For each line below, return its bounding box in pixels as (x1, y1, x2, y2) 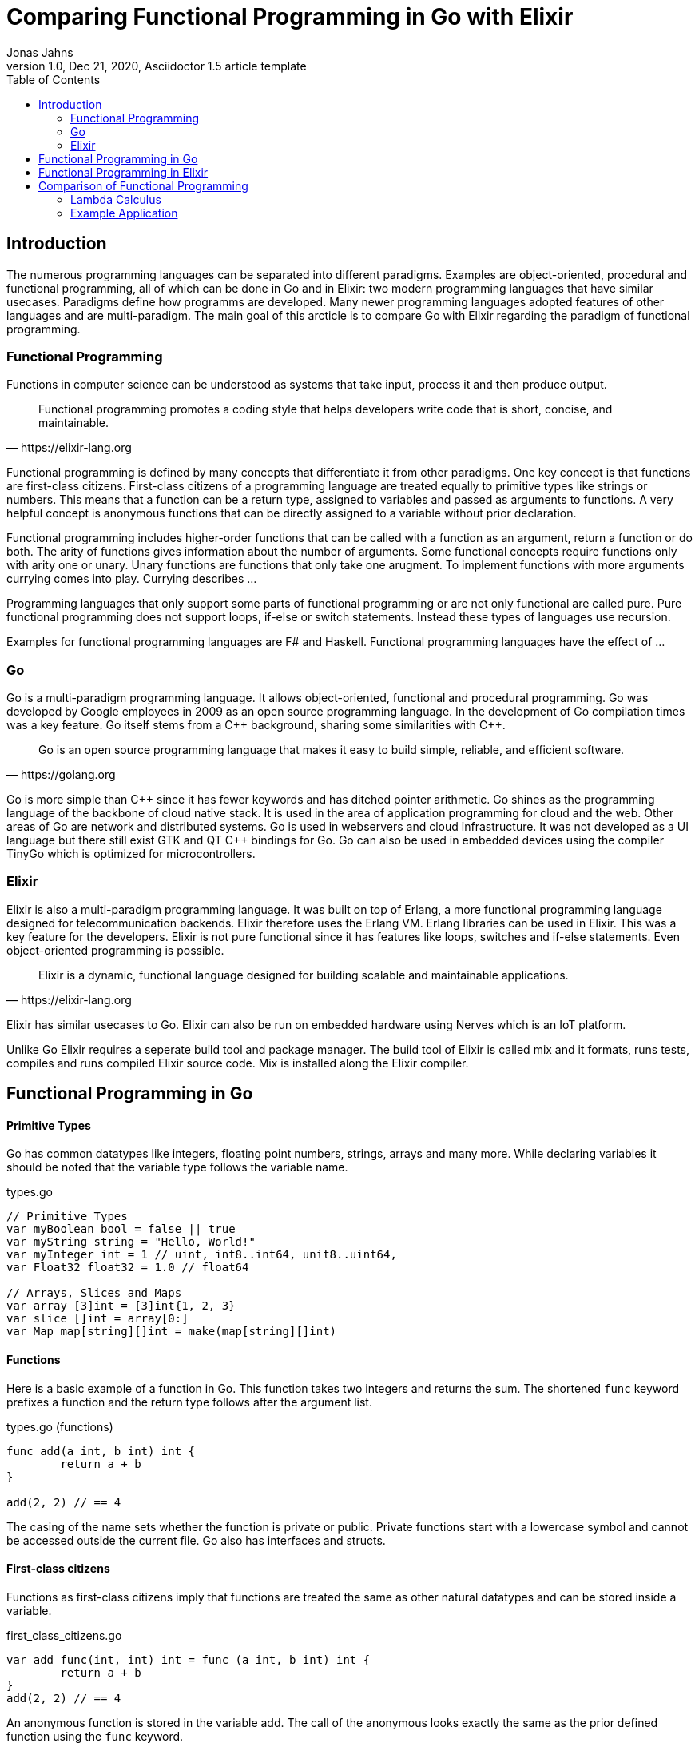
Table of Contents (6, 72, 101, 86)
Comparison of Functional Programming (38, 178, 248, 193)
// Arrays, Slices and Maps (6, 1286, 182, 1300)
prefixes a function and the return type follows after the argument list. (6, 1394, 372, 1409)
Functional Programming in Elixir (38, 165, 209, 179)
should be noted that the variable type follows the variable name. (6, 1160, 348, 1175)
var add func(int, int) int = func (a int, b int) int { (6, 1653, 371, 1666)
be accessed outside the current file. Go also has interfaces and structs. (6, 1533, 386, 1547)
